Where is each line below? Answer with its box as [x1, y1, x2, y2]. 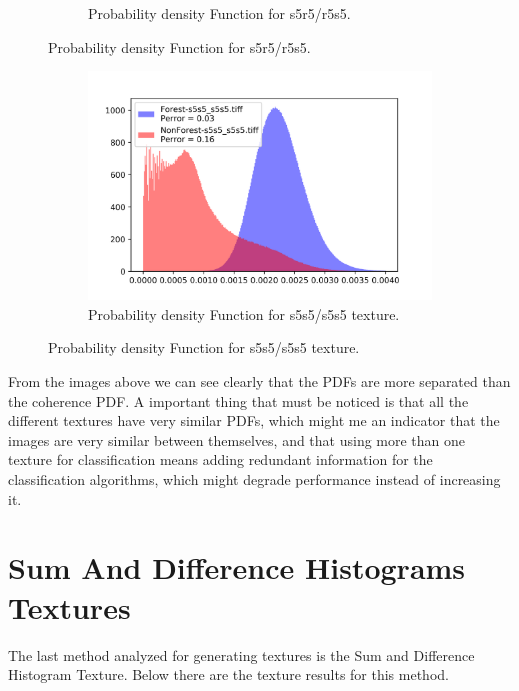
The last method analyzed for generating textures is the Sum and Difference [8, 644, 475, 665]
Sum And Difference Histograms [8, 547, 466, 588]
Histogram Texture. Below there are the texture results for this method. [8, 664, 449, 685]
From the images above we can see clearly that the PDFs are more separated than [8, 371, 511, 392]
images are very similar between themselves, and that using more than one [8, 429, 466, 450]
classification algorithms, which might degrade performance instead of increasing [8, 469, 501, 490]
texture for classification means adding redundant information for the [8, 449, 433, 470]
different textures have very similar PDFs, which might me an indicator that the [8, 410, 500, 431]
